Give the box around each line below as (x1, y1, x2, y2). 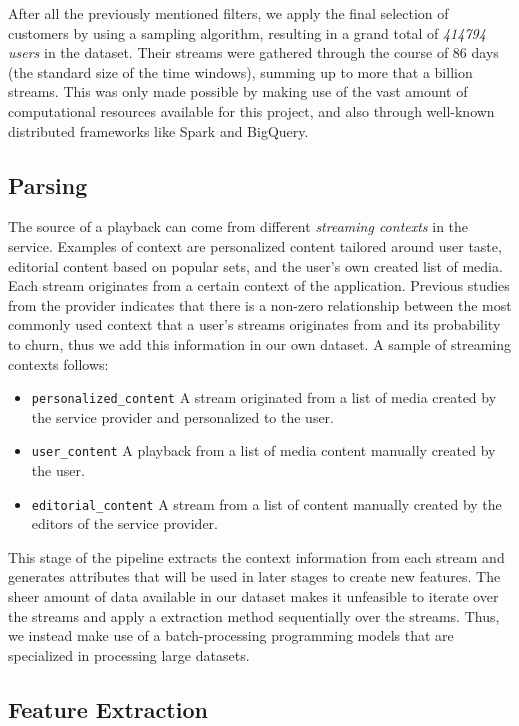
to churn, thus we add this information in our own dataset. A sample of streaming (8, 333, 511, 354)
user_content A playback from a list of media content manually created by (31, 440, 496, 461)
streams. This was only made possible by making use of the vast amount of (8, 81, 468, 102)
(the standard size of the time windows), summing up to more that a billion (8, 61, 473, 82)
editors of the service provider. (31, 513, 218, 534)
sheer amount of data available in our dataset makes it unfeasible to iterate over (8, 586, 499, 607)
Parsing (8, 169, 88, 200)
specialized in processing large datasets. (8, 644, 250, 665)
